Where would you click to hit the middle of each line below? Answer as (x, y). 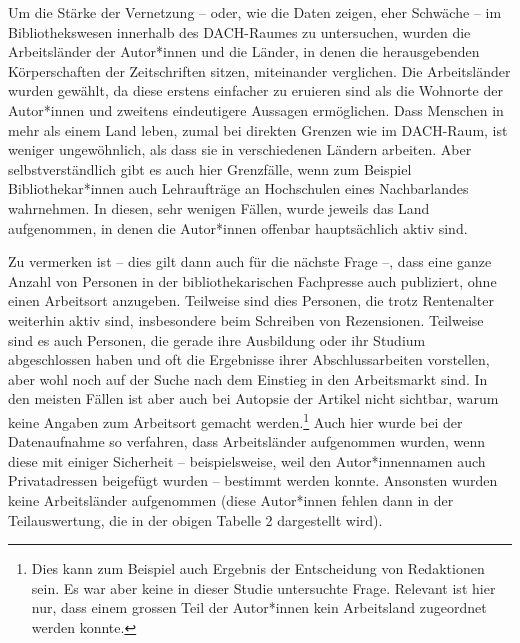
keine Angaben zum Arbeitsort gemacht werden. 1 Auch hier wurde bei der (235, 420)
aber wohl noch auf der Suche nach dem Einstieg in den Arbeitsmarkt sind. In (248, 378)
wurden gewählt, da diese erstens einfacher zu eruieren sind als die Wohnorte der (255, 90)
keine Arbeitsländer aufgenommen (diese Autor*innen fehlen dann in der (231, 499)
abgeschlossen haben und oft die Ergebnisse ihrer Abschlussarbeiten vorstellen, (249, 359)
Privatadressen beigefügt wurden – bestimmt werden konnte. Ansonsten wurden (253, 480)
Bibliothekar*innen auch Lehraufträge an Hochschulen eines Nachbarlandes (238, 188)
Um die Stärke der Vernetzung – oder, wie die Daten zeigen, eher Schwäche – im (255, 12)
